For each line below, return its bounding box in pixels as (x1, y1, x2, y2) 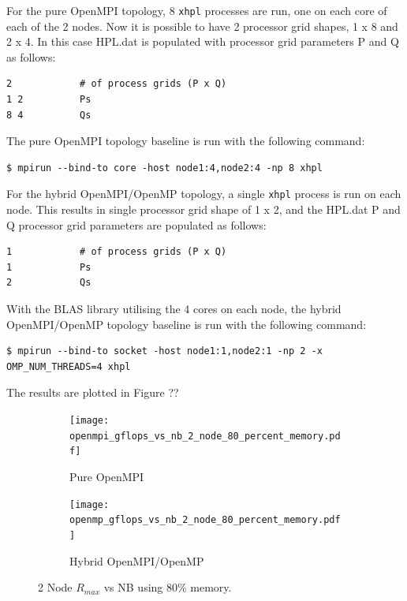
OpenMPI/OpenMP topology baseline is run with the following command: (6, 315, 367, 332)
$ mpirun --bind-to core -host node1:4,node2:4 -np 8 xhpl (6, 162, 323, 174)
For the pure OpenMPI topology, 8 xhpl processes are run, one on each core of (6, 2, 387, 18)
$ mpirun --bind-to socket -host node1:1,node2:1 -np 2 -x (6, 345, 323, 357)
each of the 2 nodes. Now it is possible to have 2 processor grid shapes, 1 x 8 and (6, 17, 398, 34)
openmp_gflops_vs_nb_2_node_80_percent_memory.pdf (69, 514, 341, 526)
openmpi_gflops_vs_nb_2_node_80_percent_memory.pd (69, 430, 341, 442)
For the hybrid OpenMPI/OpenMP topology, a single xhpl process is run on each (6, 185, 401, 202)
